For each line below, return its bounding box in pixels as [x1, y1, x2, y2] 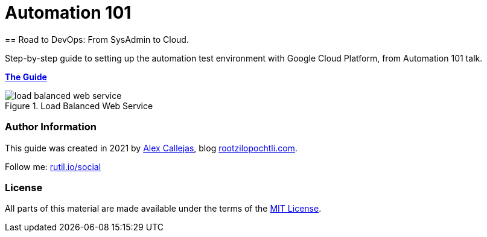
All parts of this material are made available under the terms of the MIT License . [5, 203, 322, 214]
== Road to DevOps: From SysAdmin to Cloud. [5, 34, 189, 45]
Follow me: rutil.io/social [5, 161, 101, 172]
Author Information [5, 121, 97, 133]
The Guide [5, 71, 47, 82]
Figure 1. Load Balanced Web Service [5, 100, 153, 111]
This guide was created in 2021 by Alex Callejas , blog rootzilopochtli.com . [5, 142, 298, 153]
